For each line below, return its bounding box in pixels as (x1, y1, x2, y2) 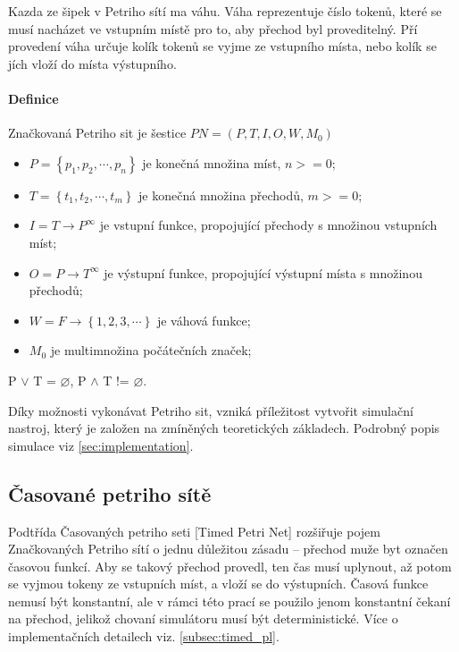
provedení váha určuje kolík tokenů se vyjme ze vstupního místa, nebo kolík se (8, 37, 437, 55)
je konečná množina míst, (142, 153, 281, 172)
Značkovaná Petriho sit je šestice (8, 123, 187, 142)
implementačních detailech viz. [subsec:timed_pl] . (8, 627, 280, 646)
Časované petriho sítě (8, 479, 212, 507)
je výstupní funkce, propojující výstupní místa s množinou (104, 263, 422, 282)
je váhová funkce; (156, 310, 251, 329)
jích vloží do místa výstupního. (8, 54, 177, 72)
